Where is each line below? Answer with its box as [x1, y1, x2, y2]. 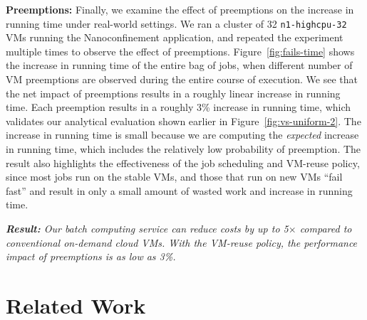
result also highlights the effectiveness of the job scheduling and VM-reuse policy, [6, 155, 360, 170]
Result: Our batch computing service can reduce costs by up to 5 [6, 220, 289, 235]
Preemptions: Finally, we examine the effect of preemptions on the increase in [6, 2, 354, 16]
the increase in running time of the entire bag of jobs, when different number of [6, 58, 353, 73]
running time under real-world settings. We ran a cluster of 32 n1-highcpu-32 [6, 16, 347, 31]
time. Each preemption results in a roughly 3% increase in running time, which [6, 100, 351, 114]
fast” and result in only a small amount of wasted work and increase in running [6, 183, 353, 198]
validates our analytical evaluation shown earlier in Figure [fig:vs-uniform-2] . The [6, 113, 361, 128]
